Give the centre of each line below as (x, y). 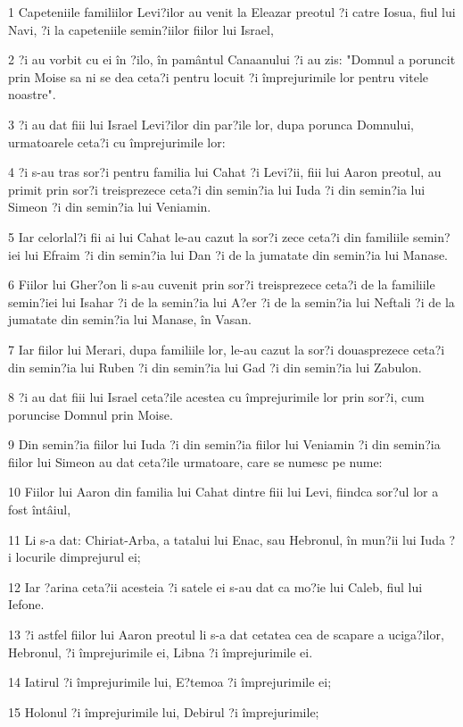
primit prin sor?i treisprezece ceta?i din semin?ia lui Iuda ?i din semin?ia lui (217, 189)
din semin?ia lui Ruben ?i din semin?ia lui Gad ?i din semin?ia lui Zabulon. (215, 367)
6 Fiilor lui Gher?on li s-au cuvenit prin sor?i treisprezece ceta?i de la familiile (222, 284)
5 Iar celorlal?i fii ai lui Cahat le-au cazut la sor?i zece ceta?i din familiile (209, 236)
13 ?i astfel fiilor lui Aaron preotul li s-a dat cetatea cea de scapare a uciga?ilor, (226, 635)
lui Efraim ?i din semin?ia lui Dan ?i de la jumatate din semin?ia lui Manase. (236, 254)
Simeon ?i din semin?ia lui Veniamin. (110, 207)
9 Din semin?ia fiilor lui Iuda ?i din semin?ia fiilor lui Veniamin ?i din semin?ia (224, 444)
